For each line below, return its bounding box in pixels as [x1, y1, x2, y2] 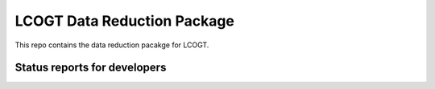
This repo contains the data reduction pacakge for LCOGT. [14, 40, 209, 50]
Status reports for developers [14, 61, 167, 75]
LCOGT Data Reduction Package [14, 12, 235, 30]
